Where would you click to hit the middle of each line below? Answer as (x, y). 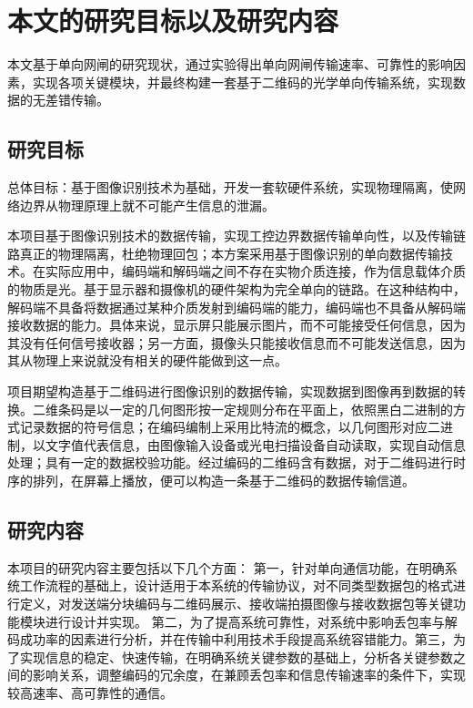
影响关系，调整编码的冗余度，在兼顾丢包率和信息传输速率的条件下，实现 (249, 675)
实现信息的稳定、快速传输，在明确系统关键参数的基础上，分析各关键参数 (236, 657)
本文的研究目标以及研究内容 (173, 21)
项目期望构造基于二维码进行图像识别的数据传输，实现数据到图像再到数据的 (230, 391)
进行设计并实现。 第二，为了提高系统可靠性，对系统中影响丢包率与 (245, 621)
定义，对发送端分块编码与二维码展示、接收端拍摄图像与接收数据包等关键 (236, 603)
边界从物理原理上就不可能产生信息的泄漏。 (147, 205)
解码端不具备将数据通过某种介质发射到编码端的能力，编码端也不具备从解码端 (236, 307)
